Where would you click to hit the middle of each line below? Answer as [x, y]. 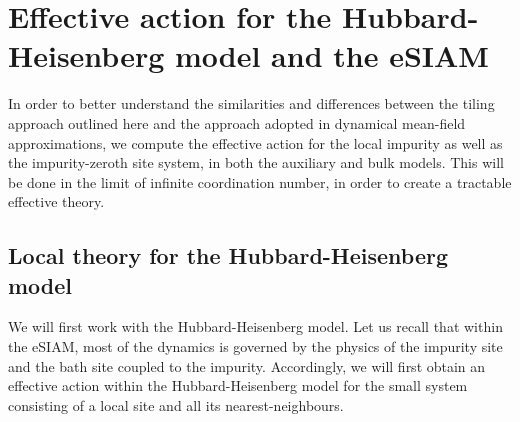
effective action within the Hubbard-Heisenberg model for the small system [238, 385]
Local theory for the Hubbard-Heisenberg [228, 255]
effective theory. [56, 201]
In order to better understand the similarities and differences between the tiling [251, 103]
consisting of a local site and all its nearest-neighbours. [176, 404]
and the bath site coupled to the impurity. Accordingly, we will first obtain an [247, 365]
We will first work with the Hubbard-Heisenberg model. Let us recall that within [255, 326]
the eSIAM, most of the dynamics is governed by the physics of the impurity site [255, 346]
